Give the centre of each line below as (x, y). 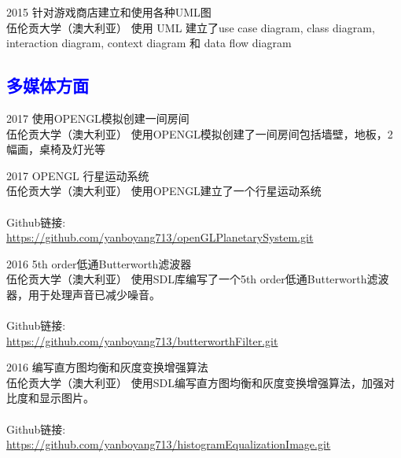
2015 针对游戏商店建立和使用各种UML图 (109, 12)
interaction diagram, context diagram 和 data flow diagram (149, 43)
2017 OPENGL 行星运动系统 (78, 175)
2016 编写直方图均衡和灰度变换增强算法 (107, 367)
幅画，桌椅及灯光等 (56, 149)
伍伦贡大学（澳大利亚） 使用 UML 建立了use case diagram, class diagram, (191, 27)
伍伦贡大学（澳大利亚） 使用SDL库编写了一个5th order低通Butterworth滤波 (198, 279)
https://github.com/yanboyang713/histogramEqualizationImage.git (169, 444)
